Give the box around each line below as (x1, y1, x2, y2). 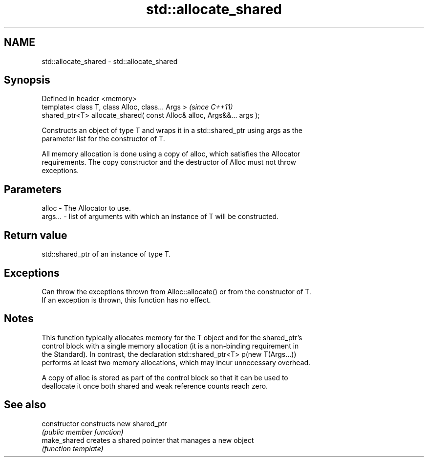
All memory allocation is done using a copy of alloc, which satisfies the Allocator (42, 150, 300, 158)
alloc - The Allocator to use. (42, 204, 131, 213)
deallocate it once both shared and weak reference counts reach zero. (42, 381, 268, 390)
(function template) (42, 444, 104, 453)
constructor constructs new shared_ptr (42, 419, 167, 428)
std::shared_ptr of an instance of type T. (42, 250, 171, 259)
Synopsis (4, 74, 50, 87)
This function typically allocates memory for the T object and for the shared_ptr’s (42, 333, 302, 342)
